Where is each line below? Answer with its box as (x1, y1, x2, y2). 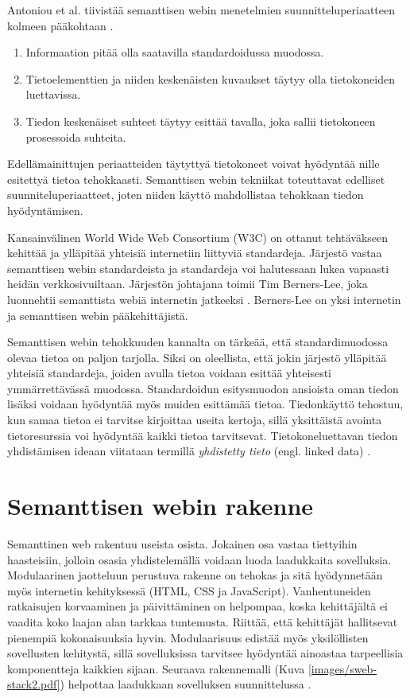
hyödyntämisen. (7, 201, 83, 218)
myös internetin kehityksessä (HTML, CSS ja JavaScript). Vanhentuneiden (7, 582, 371, 599)
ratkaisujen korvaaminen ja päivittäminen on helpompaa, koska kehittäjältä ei (7, 598, 389, 614)
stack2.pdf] (7, 676, 60, 692)
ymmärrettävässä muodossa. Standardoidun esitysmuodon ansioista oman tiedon (7, 380, 399, 396)
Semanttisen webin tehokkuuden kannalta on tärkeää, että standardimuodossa (7, 333, 389, 350)
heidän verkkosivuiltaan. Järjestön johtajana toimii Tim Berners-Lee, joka (7, 275, 368, 292)
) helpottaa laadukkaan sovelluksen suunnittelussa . (60, 676, 311, 692)
